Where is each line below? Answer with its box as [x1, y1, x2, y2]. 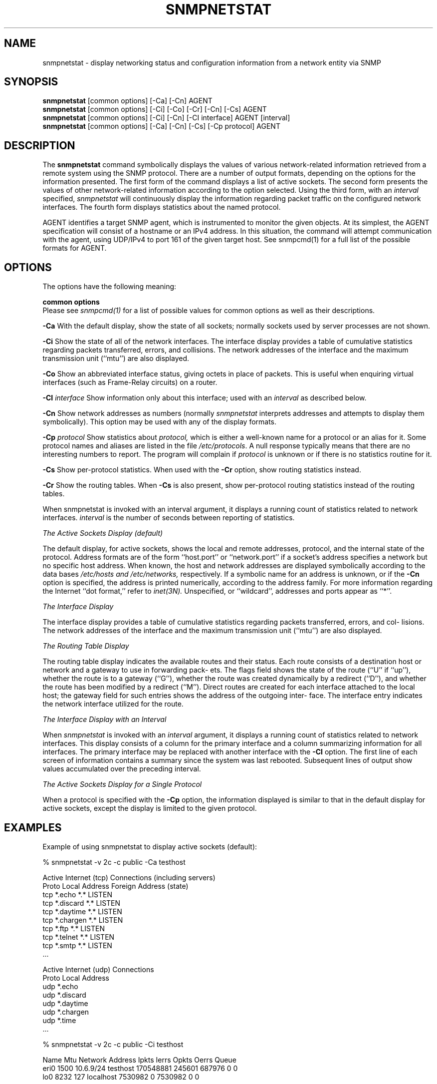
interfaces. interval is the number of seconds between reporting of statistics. [42, 513, 295, 522]
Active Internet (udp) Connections [42, 965, 154, 974]
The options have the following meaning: [42, 282, 177, 291]
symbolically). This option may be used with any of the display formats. [42, 417, 277, 426]
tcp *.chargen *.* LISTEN [42, 915, 123, 924]
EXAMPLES [4, 821, 62, 834]
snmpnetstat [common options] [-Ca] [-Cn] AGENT [42, 96, 213, 105]
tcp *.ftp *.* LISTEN [42, 924, 105, 933]
